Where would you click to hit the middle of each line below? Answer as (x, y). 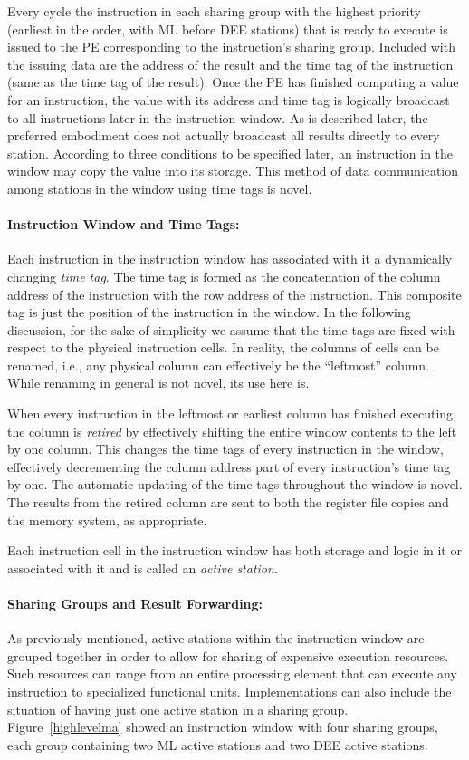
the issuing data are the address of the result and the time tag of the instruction (230, 64)
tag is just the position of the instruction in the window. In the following (209, 312)
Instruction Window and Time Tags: (124, 224)
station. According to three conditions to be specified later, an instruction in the (230, 153)
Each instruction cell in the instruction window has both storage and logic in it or (234, 550)
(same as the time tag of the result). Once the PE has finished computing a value (233, 82)
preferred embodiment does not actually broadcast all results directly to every (224, 135)
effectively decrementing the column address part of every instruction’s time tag (229, 466)
